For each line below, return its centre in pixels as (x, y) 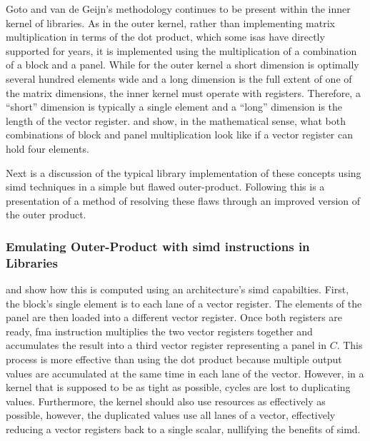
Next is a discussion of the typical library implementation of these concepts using (184, 172)
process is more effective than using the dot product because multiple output (174, 359)
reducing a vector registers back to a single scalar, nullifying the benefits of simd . (183, 429)
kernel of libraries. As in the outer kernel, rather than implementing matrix (170, 22)
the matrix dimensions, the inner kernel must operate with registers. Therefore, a (183, 92)
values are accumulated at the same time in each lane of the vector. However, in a (185, 373)
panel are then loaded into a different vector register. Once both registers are (174, 317)
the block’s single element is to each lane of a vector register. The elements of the (184, 303)
